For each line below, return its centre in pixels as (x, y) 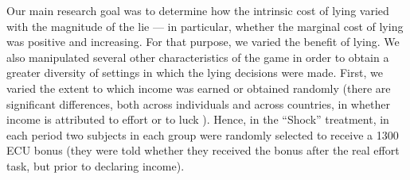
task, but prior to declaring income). (96, 165)
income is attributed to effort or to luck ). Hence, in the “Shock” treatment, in (198, 119)
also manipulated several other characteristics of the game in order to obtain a (198, 57)
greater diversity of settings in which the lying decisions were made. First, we (195, 73)
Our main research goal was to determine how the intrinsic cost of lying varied (198, 10)
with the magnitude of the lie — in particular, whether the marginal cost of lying (205, 26)
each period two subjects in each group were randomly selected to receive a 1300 (203, 134)
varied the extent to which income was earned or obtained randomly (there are (199, 88)
